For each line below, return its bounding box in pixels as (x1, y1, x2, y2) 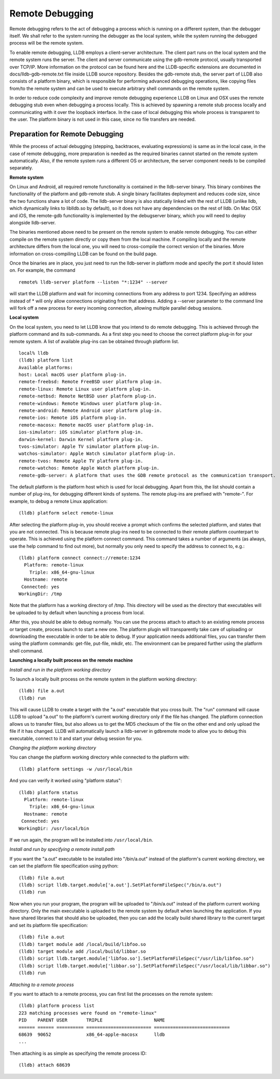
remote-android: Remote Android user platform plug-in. (18, 408, 162, 413)
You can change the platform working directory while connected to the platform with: (9, 754, 190, 760)
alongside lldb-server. (9, 220, 56, 226)
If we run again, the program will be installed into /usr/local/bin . (9, 837, 154, 843)
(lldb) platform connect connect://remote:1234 (18, 555, 141, 561)
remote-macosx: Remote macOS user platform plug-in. (18, 422, 154, 428)
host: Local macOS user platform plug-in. (18, 372, 127, 377)
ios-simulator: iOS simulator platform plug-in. (18, 429, 143, 435)
